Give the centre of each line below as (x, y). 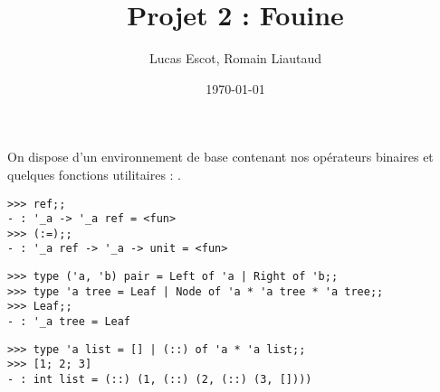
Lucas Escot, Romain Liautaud (235, 58)
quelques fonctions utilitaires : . (95, 174)
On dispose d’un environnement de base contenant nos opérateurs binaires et (220, 157)
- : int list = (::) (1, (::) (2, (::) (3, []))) (160, 380)
